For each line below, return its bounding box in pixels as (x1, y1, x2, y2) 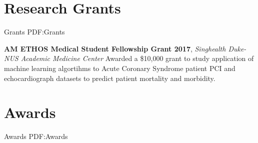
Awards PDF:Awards (4, 131, 68, 141)
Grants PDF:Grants (4, 26, 65, 37)
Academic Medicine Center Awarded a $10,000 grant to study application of (20, 53, 254, 63)
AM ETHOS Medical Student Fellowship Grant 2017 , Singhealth (4, 43, 226, 53)
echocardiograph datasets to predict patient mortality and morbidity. (4, 72, 215, 83)
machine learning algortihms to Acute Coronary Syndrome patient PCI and (4, 62, 235, 73)
